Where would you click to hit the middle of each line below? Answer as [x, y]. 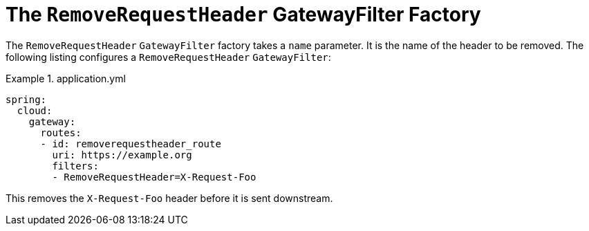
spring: [26, 99]
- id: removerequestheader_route [131, 144]
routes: [61, 132]
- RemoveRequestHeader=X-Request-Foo [154, 177]
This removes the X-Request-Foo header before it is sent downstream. [169, 198]
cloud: [35, 110]
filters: [75, 166]
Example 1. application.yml [66, 78]
